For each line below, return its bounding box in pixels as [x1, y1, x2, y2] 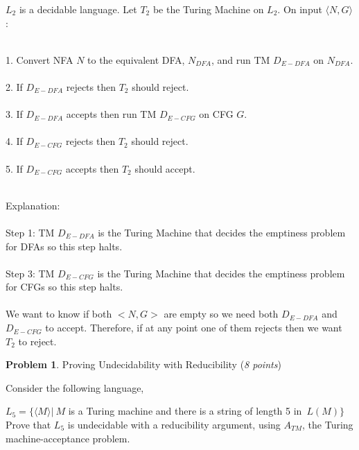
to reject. [18, 334, 57, 348]
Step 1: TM [6, 225, 55, 239]
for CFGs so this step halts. [6, 279, 123, 294]
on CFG [199, 107, 234, 121]
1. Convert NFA [6, 52, 73, 67]
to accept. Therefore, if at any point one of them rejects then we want [45, 320, 342, 335]
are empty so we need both [164, 306, 279, 321]
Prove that [6, 417, 51, 432]
